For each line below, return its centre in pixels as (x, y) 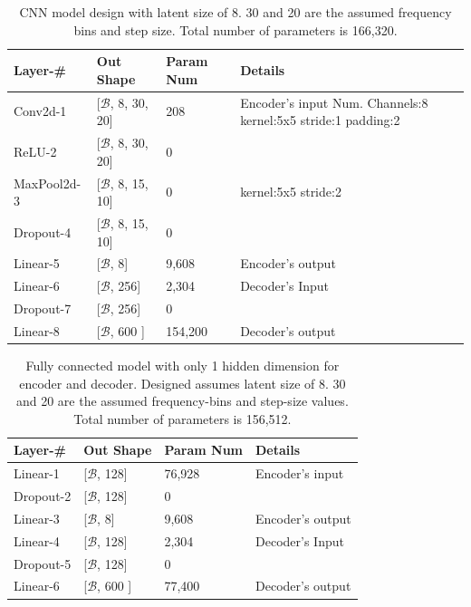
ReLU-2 (35, 151)
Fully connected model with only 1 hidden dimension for (183, 365)
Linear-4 (37, 540)
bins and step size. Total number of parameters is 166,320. (235, 29)
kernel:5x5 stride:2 (291, 192)
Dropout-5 (43, 563)
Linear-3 (37, 518)
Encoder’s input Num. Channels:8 (334, 102)
